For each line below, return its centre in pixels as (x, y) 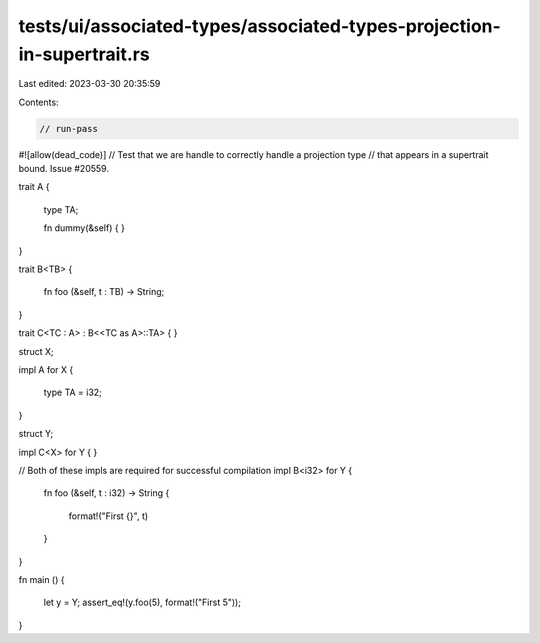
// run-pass (69, 128)
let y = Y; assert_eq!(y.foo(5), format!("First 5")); (142, 602)
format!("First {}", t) (108, 516)
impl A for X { (46, 369)
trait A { (34, 187)
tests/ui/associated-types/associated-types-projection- (260, 26)
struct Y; (36, 434)
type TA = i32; (72, 392)
